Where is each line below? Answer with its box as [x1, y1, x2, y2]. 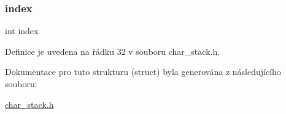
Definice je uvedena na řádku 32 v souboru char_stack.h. [5, 45, 220, 57]
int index [5, 24, 39, 37]
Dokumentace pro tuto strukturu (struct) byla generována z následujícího [5, 65, 281, 78]
